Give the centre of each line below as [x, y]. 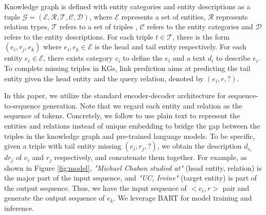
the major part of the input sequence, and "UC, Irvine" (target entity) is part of [131, 178]
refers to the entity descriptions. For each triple [79, 36]
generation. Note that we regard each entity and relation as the [143, 105]
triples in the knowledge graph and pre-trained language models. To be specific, [130, 136]
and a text [189, 58]
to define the [143, 58]
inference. [19, 208]
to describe [233, 58]
